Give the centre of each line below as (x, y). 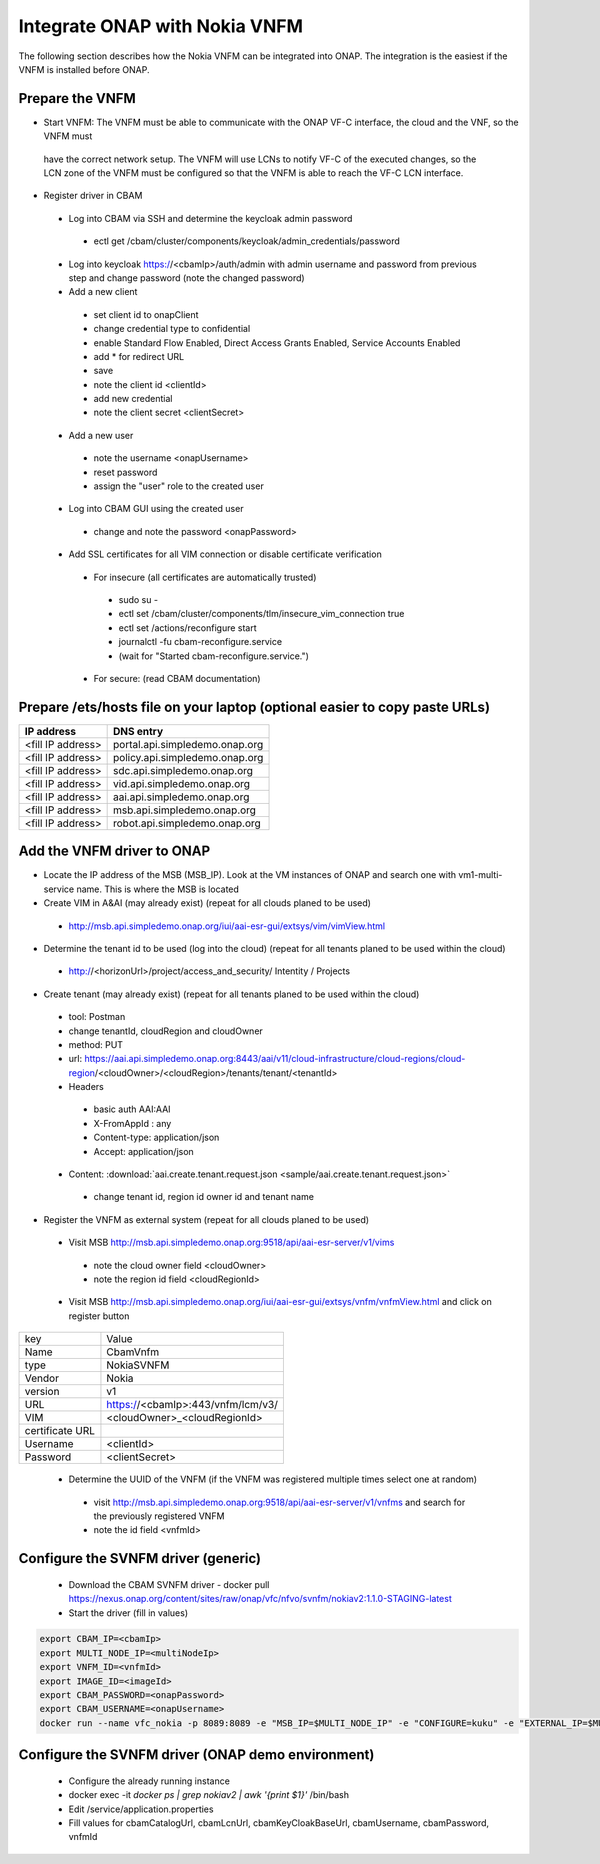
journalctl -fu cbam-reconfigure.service (200, 642)
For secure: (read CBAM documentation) (177, 678)
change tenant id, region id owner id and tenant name (204, 1197)
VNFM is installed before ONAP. (84, 69)
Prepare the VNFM (77, 98)
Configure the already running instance (149, 1781)
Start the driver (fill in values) (128, 1612)
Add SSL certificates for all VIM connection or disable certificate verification (225, 554)
